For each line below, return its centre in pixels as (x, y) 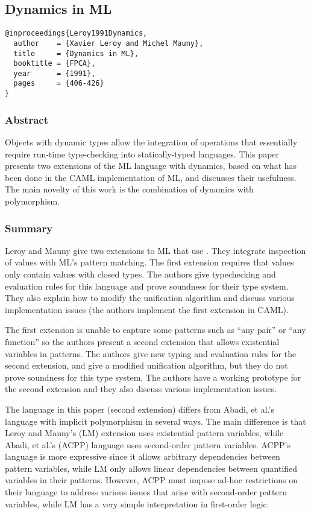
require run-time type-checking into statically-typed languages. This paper (142, 154)
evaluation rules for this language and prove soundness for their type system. (147, 286)
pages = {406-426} (59, 84)
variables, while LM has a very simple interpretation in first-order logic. (137, 503)
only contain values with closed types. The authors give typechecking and (140, 274)
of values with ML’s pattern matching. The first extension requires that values (149, 262)
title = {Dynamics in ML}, (76, 53)
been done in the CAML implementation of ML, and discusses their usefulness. (151, 177)
